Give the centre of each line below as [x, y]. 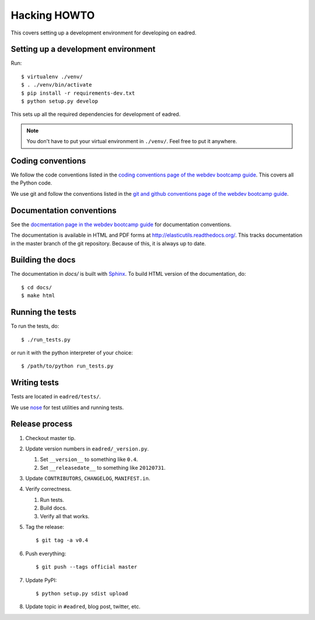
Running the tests [44, 312]
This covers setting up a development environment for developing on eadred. [104, 33]
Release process [42, 424]
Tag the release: [45, 527]
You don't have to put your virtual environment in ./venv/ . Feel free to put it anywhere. [132, 141]
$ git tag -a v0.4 [62, 540]
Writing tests [35, 383]
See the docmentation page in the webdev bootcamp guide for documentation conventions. [121, 224]
